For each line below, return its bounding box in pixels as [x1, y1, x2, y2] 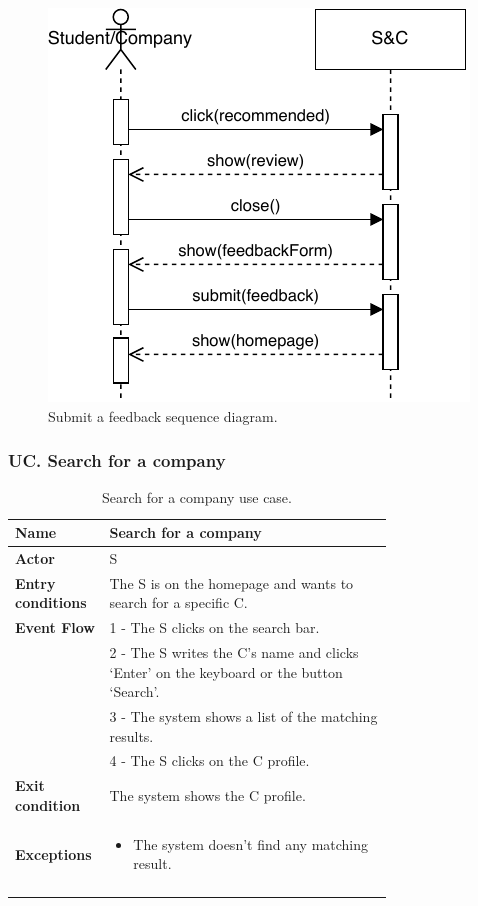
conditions [15, 592, 87, 613]
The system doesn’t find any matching [133, 833, 369, 854]
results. [109, 725, 154, 746]
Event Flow [15, 617, 95, 638]
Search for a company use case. [102, 487, 292, 508]
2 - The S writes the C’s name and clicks [109, 641, 359, 662]
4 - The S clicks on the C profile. [109, 750, 310, 771]
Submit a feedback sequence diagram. [48, 405, 278, 426]
